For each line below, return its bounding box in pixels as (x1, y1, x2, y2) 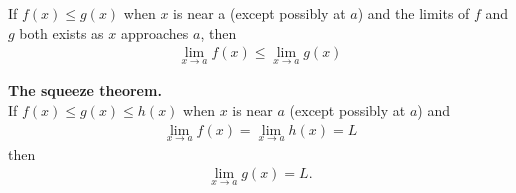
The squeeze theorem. (8, 80, 162, 101)
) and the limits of (357, 3, 470, 23)
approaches (120, 22, 189, 43)
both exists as (19, 22, 104, 43)
